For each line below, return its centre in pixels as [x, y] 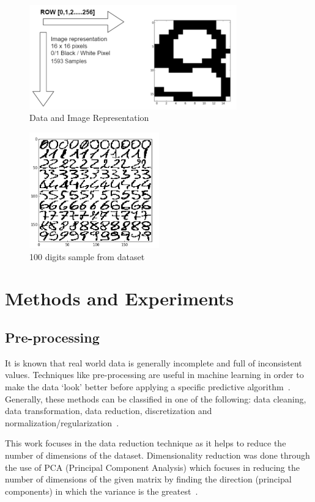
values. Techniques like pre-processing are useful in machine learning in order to [154, 375]
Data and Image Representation [89, 118]
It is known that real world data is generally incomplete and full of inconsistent [154, 362]
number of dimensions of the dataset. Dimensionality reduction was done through [157, 455]
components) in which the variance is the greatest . [102, 491]
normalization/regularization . [62, 422]
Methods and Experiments [119, 298]
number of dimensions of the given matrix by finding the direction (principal [148, 479]
